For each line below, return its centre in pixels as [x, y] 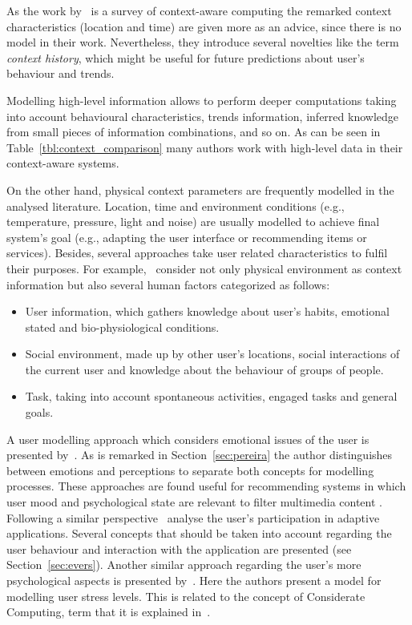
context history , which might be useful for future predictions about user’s [186, 57]
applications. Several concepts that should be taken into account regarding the [199, 533]
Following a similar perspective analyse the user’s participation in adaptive [193, 517]
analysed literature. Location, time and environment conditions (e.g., [176, 206]
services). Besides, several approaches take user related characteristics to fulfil [197, 253]
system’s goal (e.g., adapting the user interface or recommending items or [187, 237]
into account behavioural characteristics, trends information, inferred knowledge [202, 116]
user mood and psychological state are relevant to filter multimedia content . [194, 502]
